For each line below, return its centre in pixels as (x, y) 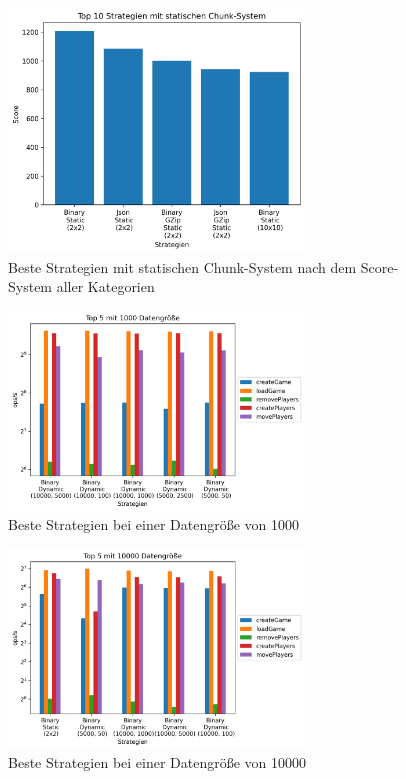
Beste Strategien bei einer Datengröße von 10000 (157, 762)
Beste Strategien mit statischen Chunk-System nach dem (182, 266)
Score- (379, 266)
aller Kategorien (105, 286)
